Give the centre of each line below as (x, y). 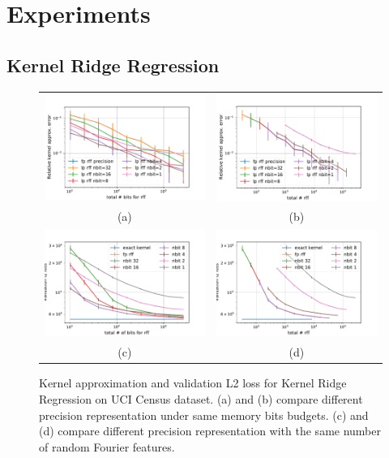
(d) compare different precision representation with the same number (210, 431)
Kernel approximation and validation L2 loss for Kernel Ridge (193, 383)
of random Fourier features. (107, 446)
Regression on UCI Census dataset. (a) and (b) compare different (201, 398)
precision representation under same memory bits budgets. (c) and (204, 415)
